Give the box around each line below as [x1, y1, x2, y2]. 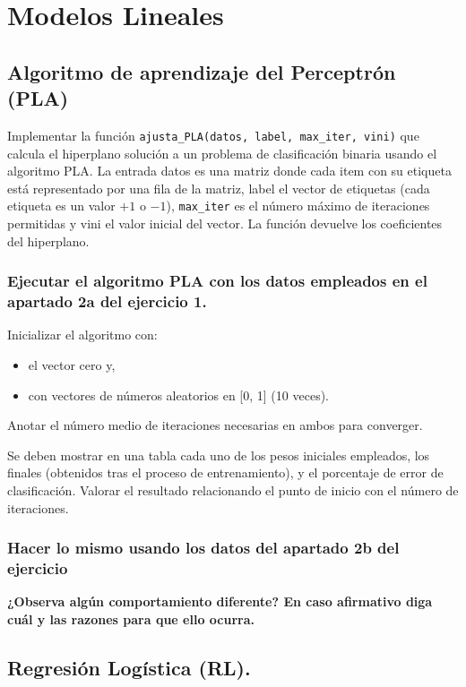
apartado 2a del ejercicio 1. [7, 290, 207, 313]
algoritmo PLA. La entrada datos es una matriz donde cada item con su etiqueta [7, 161, 452, 180]
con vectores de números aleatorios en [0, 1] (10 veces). [28, 385, 329, 404]
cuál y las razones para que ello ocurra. [7, 609, 255, 628]
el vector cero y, [28, 355, 116, 374]
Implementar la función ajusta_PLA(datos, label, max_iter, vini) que [7, 125, 419, 144]
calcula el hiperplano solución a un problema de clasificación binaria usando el [7, 143, 437, 162]
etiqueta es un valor [7, 196, 116, 215]
